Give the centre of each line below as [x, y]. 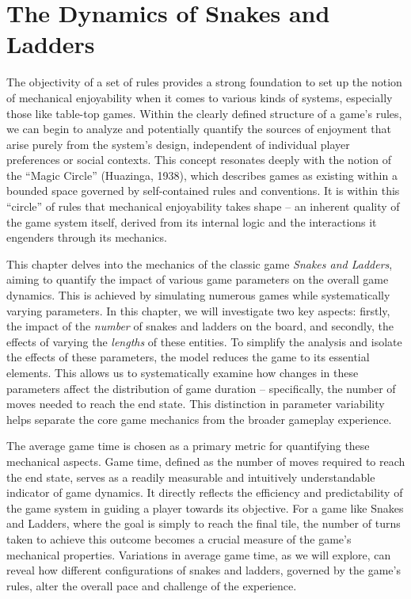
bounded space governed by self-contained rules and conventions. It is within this [203, 191]
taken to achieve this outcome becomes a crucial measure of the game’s [179, 538]
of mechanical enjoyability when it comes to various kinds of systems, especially [200, 97]
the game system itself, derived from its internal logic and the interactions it [192, 221]
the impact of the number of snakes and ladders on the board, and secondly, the [200, 326]
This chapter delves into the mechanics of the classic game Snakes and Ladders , [200, 263]
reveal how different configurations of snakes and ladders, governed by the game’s [204, 570]
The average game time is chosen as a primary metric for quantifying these [188, 446]
